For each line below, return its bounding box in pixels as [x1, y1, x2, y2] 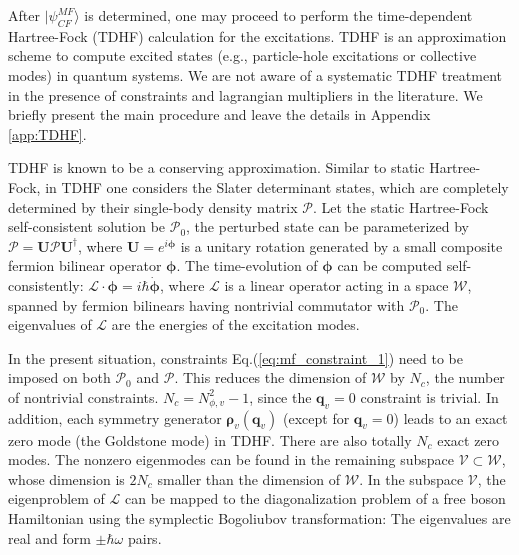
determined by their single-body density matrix [8, 196, 298, 217]
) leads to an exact [393, 407, 508, 428]
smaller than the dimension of [157, 468, 341, 489]
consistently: [8, 274, 84, 295]
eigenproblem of [8, 488, 105, 509]
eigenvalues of [8, 314, 92, 335]
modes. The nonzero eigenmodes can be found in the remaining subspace [8, 449, 455, 470]
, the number [425, 367, 505, 388]
